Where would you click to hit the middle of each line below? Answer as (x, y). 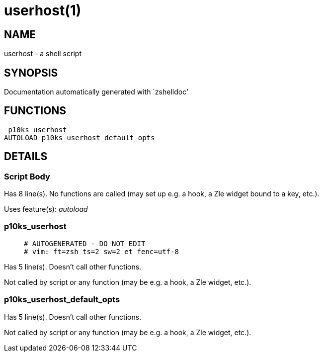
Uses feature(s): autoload (46, 209)
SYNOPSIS (31, 73)
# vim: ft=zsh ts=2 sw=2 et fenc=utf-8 (101, 251)
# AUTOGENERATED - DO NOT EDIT (85, 243)
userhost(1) (43, 10)
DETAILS (26, 157)
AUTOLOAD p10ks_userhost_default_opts (80, 137)
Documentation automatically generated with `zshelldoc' (96, 92)
